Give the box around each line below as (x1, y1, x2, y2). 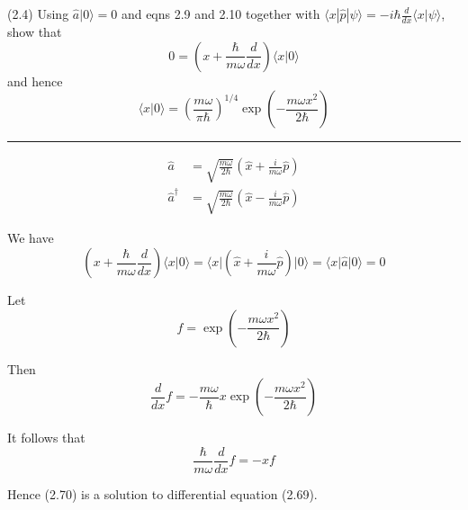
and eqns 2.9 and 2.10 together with (121, 4, 320, 22)
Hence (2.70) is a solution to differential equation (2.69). (7, 484, 318, 503)
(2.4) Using (7, 4, 69, 22)
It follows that (7, 428, 85, 447)
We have (7, 228, 54, 247)
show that (7, 22, 62, 40)
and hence (7, 71, 63, 90)
